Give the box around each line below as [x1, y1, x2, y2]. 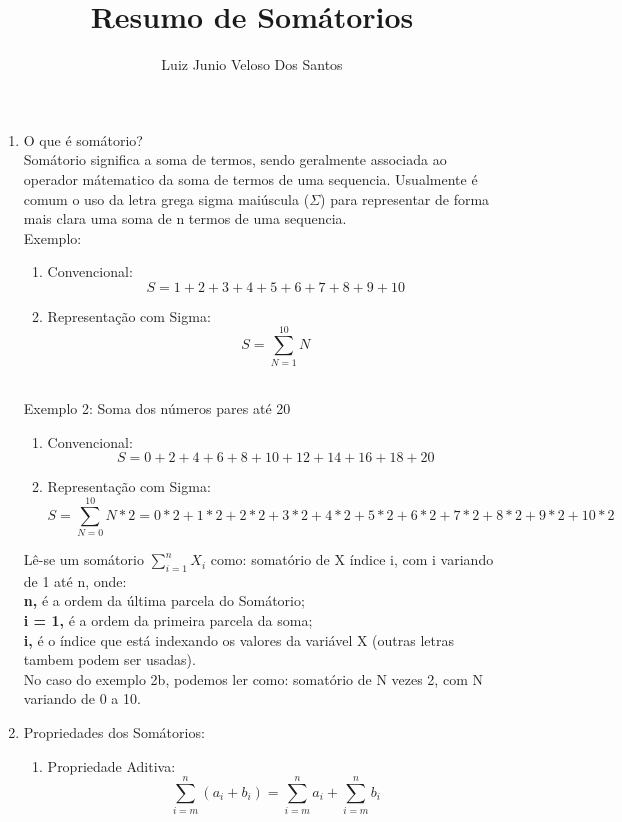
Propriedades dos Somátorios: [23, 722, 205, 743]
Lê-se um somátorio [23, 549, 144, 570]
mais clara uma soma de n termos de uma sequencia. [23, 208, 347, 229]
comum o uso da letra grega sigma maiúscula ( [23, 188, 310, 209]
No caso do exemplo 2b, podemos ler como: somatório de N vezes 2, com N [23, 668, 483, 689]
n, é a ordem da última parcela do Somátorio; [23, 590, 305, 611]
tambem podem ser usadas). [23, 649, 196, 670]
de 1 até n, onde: [23, 570, 127, 591]
